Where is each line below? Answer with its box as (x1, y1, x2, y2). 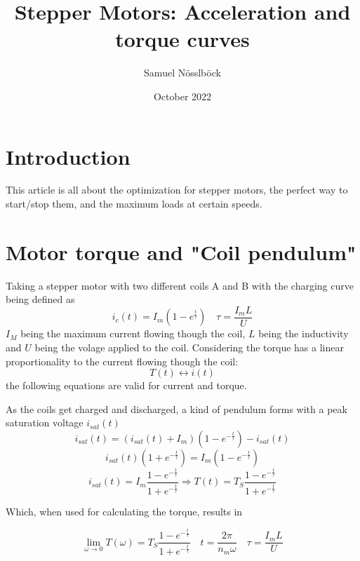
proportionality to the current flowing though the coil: (6, 353, 239, 368)
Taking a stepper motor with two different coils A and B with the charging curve (6, 278, 354, 292)
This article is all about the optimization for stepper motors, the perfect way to (6, 182, 348, 197)
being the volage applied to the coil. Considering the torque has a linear (34, 340, 344, 354)
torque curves (115, 25, 250, 53)
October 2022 (153, 88, 212, 103)
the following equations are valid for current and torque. (6, 378, 247, 393)
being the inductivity (258, 326, 349, 341)
